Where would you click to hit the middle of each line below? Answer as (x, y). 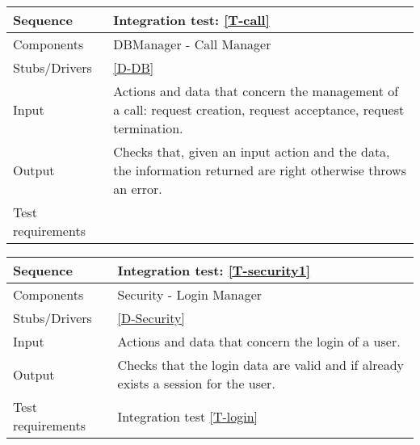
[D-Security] (151, 318)
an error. (138, 189)
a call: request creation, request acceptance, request (259, 109)
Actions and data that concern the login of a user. (259, 341)
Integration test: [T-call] (191, 20)
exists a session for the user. (196, 383)
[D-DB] (134, 67)
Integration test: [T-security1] (214, 270)
